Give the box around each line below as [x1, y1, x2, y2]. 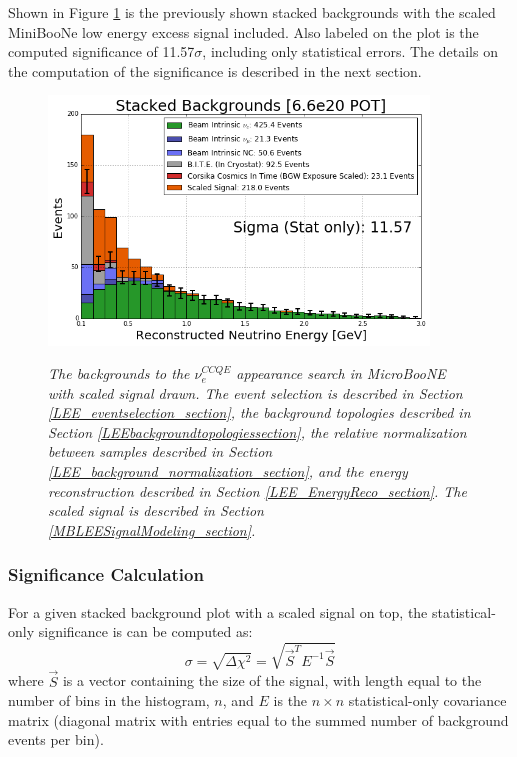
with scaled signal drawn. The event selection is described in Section [48, 382, 463, 403]
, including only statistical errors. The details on [202, 41, 498, 62]
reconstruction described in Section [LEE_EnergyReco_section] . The [48, 480, 467, 501]
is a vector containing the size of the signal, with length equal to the [62, 670, 482, 691]
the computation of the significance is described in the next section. [8, 60, 422, 81]
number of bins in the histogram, [8, 690, 210, 711]
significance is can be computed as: [38, 621, 253, 642]
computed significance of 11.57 [8, 41, 195, 62]
